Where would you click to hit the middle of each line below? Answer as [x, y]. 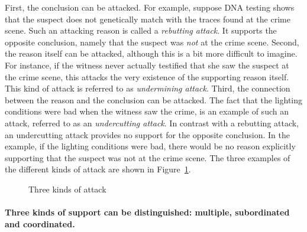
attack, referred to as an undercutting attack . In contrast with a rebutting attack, [152, 122]
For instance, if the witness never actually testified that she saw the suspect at [147, 65]
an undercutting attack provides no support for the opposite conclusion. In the [147, 134]
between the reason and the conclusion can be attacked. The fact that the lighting [154, 99]
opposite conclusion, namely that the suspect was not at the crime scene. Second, [152, 42]
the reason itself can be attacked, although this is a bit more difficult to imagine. [151, 53]
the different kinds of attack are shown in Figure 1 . [98, 169]
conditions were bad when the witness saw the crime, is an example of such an [147, 111]
